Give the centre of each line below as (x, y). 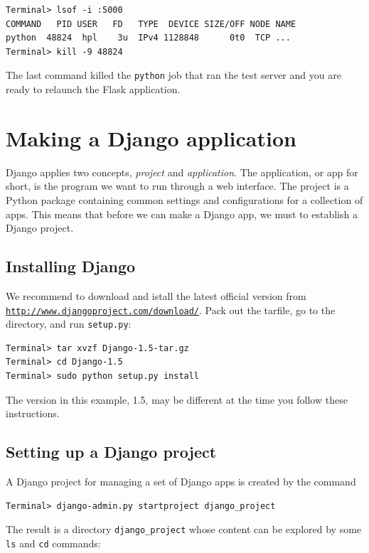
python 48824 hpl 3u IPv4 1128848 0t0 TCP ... (148, 38)
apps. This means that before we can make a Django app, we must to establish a (182, 214)
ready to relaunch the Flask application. (93, 89)
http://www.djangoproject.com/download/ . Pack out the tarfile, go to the (171, 310)
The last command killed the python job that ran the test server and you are (173, 75)
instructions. (33, 413)
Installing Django (71, 266)
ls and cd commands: (53, 543)
